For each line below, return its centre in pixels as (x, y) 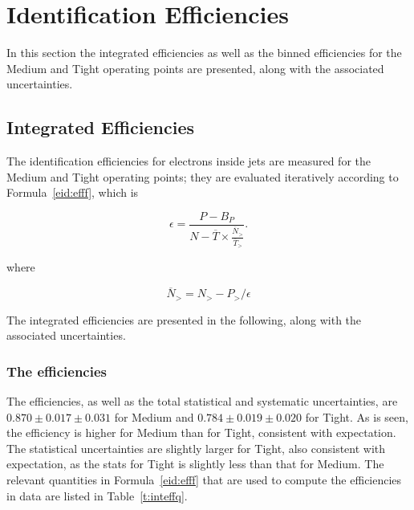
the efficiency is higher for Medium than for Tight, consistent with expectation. (201, 432)
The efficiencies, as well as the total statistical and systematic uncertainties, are (202, 401)
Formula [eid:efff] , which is (73, 192)
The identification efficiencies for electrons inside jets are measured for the (189, 161)
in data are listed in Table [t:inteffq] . (97, 495)
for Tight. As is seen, (357, 416)
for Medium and (154, 416)
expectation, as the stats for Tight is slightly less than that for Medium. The (195, 464)
